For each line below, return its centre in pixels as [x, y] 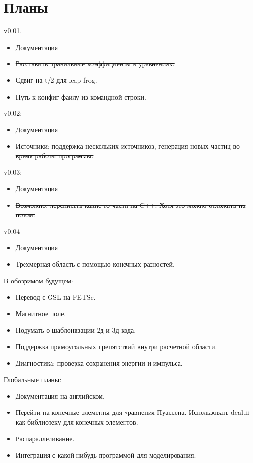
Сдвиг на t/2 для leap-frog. [56, 80]
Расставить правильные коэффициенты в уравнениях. [95, 64]
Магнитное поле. [41, 313]
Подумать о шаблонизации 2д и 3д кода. [76, 330]
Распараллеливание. [45, 438]
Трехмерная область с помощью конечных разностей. [95, 264]
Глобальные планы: [33, 379]
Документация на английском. [60, 396]
